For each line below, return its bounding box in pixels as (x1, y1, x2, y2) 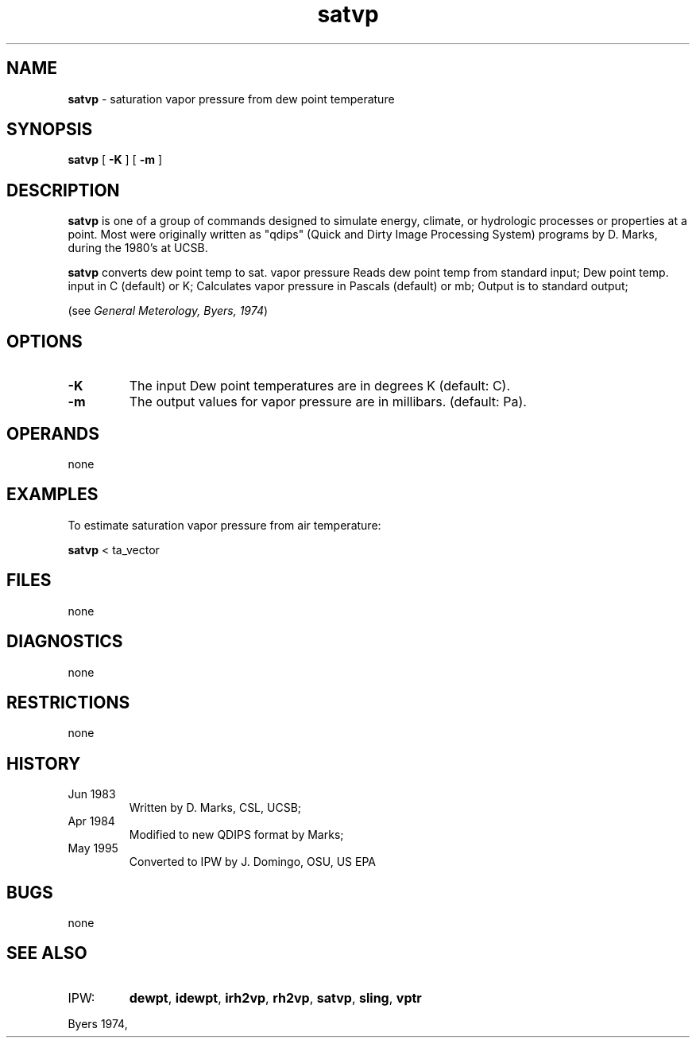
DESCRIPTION (6, 180, 120, 200)
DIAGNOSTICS (6, 631, 123, 652)
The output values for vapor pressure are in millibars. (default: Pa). (129, 394, 527, 410)
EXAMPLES (6, 484, 99, 505)
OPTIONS (6, 331, 83, 351)
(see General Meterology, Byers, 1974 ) (68, 304, 269, 318)
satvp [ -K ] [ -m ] (68, 153, 163, 167)
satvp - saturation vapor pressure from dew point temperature (68, 91, 395, 106)
